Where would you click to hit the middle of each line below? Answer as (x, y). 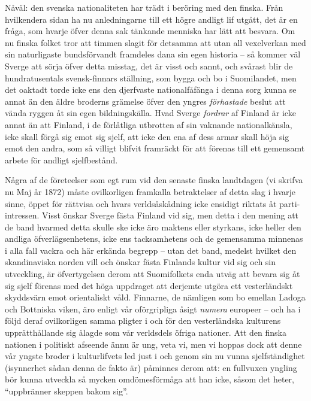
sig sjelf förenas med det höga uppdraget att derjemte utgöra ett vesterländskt (149, 285)
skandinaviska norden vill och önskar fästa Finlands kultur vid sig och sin (141, 262)
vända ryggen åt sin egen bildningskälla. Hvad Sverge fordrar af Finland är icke (150, 113)
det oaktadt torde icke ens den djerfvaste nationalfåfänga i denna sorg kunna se (151, 89)
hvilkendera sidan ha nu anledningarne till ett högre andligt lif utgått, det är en (151, 19)
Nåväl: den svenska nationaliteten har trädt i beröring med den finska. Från (144, 7)
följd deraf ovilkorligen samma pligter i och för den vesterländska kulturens (143, 321)
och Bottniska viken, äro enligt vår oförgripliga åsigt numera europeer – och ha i (153, 309)
